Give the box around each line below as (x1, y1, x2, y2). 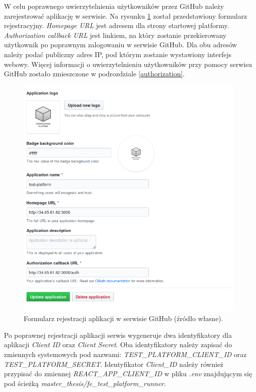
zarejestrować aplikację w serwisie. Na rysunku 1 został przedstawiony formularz (4, 10, 247, 21)
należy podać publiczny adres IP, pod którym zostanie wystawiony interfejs (4, 49, 232, 59)
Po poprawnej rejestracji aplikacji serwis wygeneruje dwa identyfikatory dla (4, 329, 232, 340)
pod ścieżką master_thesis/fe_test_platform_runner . (4, 378, 166, 388)
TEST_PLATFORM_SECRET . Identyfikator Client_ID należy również (4, 359, 223, 369)
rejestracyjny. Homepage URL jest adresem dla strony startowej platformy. (4, 20, 229, 31)
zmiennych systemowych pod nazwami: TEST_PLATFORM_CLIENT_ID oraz (4, 349, 247, 359)
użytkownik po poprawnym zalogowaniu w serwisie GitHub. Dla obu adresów (4, 39, 237, 50)
